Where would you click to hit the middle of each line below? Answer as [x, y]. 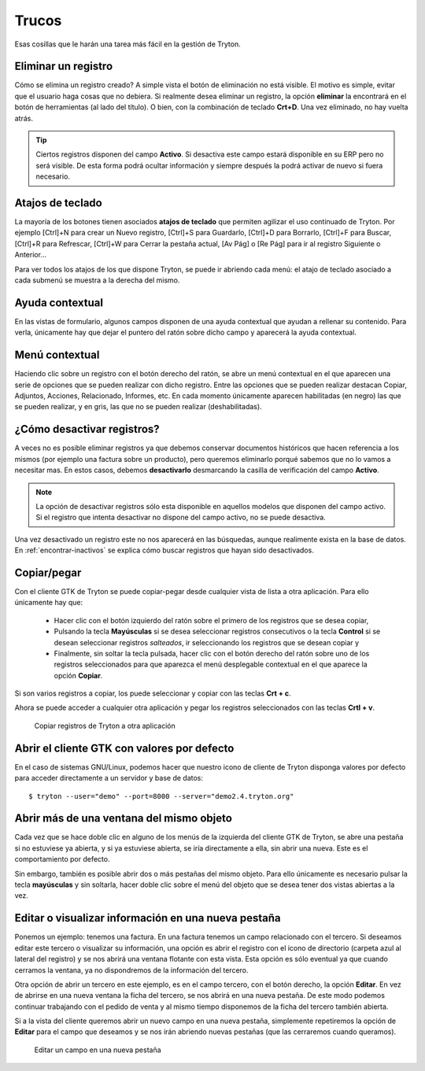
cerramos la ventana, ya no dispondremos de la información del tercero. [131, 970]
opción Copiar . [78, 675]
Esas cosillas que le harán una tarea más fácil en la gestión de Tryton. [128, 44]
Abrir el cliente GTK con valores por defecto [124, 748]
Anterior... [31, 255]
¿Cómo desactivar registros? [87, 429]
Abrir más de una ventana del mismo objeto [123, 818]
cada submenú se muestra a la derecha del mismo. [97, 280]
